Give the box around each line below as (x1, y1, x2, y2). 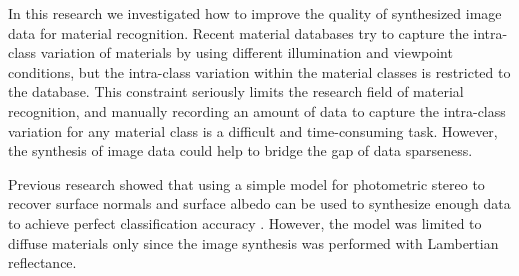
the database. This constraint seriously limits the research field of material (8, 81, 464, 102)
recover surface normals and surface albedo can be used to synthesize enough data (8, 193, 511, 214)
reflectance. (8, 252, 77, 273)
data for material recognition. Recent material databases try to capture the (8, 22, 469, 43)
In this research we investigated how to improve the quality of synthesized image (8, 3, 502, 23)
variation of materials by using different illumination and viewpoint (40, 42, 453, 63)
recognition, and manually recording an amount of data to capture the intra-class (8, 100, 506, 121)
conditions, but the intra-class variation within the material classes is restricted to (8, 61, 511, 82)
